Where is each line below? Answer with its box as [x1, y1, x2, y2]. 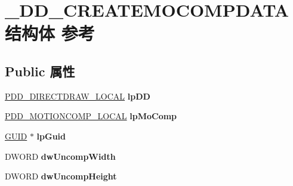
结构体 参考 [5, 21, 95, 45]
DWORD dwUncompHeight [5, 170, 117, 182]
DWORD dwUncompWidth [5, 150, 116, 162]
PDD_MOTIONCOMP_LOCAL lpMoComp [5, 110, 177, 122]
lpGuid [36, 129, 66, 142]
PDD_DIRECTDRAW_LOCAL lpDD [5, 89, 150, 102]
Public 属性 [5, 61, 75, 80]
